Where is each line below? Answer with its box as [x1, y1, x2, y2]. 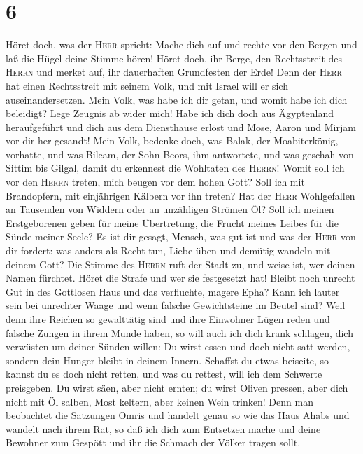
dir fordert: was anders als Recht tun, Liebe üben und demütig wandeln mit [6, 243, 331, 258]
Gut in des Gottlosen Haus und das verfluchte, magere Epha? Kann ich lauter [6, 284, 340, 298]
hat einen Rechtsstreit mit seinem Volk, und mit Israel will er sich [6, 78, 288, 92]
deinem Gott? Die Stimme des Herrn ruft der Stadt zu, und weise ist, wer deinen [6, 256, 355, 271]
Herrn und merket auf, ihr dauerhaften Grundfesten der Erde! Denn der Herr [6, 64, 342, 79]
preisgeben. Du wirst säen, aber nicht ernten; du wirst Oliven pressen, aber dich [6, 380, 348, 394]
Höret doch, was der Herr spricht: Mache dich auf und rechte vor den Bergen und [6, 37, 357, 52]
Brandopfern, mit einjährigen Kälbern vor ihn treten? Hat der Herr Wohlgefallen [6, 188, 355, 202]
